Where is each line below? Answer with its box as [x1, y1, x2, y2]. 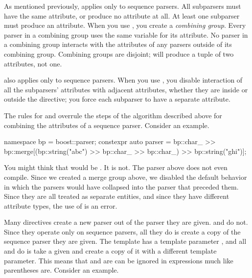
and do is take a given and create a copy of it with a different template [4, 246, 217, 256]
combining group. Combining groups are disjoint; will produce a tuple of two [4, 48, 234, 59]
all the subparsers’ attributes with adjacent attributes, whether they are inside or [4, 84, 248, 94]
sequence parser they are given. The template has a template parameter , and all [4, 236, 247, 246]
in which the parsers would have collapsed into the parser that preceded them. [4, 181, 239, 192]
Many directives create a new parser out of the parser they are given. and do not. [4, 217, 248, 227]
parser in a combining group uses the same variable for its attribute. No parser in [4, 29, 248, 40]
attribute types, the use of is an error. [4, 200, 117, 211]
